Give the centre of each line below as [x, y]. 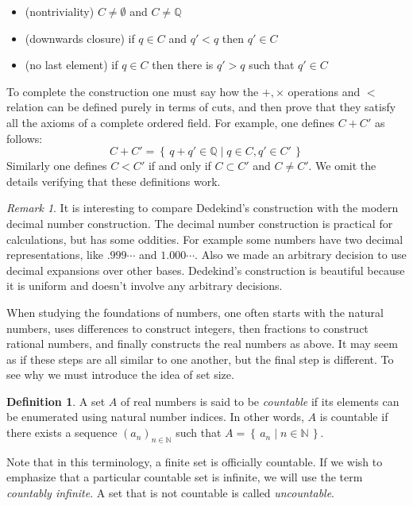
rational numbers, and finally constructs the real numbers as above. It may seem [202, 344]
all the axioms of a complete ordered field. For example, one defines [171, 122]
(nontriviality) [60, 11]
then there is [183, 65]
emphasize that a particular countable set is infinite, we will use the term [185, 477]
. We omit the [342, 166]
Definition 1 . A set [56, 401]
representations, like [55, 255]
